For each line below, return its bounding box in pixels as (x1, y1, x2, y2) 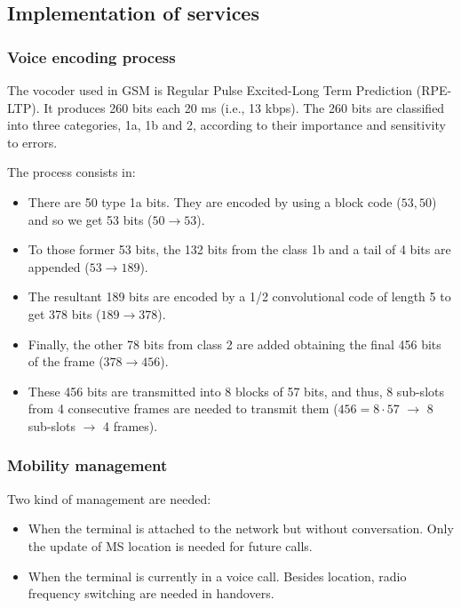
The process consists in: (7, 163, 136, 181)
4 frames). (102, 416, 158, 435)
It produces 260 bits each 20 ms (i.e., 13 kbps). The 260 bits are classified (44, 98, 445, 116)
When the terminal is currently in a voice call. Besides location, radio (28, 566, 407, 585)
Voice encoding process (7, 45, 176, 68)
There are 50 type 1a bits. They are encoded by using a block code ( (28, 192, 401, 211)
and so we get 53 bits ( (28, 210, 153, 228)
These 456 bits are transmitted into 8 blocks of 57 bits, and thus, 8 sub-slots (28, 381, 444, 400)
